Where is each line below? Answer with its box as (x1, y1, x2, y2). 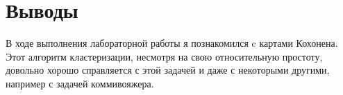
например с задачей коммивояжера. (6, 76, 154, 90)
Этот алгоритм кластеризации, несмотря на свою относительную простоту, (6, 49, 323, 63)
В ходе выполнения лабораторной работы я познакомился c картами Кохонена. (6, 36, 338, 50)
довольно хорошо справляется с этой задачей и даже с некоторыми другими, (6, 63, 330, 77)
